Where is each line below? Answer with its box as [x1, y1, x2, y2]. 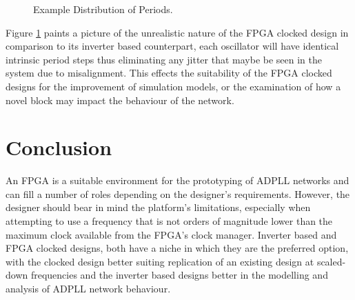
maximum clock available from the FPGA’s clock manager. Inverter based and [6, 227, 337, 241]
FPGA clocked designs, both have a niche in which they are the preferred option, [6, 241, 349, 255]
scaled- [316, 254, 346, 268]
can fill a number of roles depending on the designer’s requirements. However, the [6, 186, 350, 201]
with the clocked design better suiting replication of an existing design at [6, 254, 314, 268]
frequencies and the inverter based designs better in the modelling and [30, 268, 328, 282]
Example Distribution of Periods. [33, 2, 173, 16]
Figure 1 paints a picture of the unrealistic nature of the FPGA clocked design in [6, 25, 349, 39]
